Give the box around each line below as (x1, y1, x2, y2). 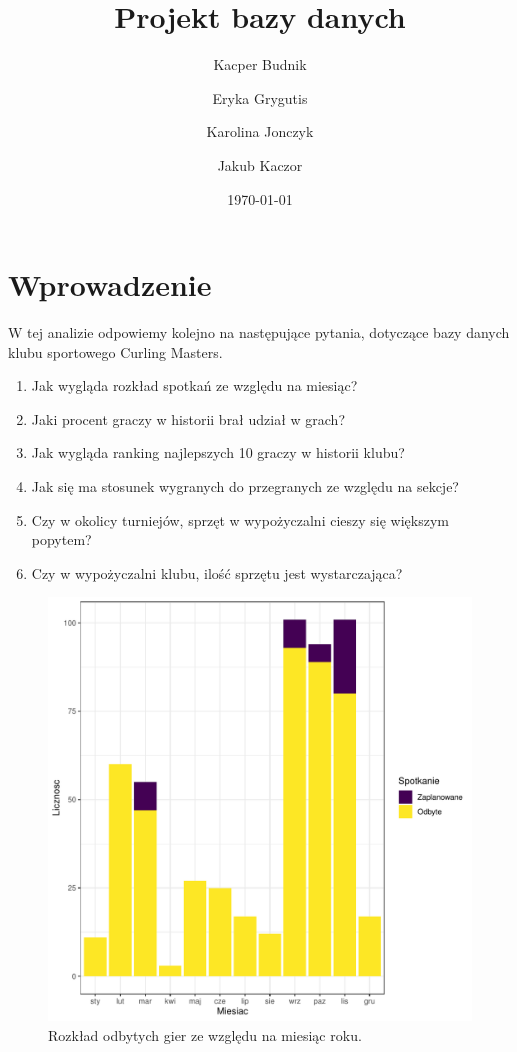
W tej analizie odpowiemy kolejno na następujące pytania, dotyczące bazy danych (8, 322, 510, 343)
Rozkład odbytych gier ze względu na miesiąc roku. (48, 1024, 362, 1045)
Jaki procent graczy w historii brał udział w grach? (31, 408, 346, 429)
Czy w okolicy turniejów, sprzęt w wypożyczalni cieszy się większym (31, 509, 449, 530)
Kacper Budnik (213, 54, 307, 75)
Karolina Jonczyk (206, 121, 314, 142)
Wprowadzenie (8, 264, 212, 305)
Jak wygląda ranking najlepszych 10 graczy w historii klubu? (31, 442, 405, 463)
